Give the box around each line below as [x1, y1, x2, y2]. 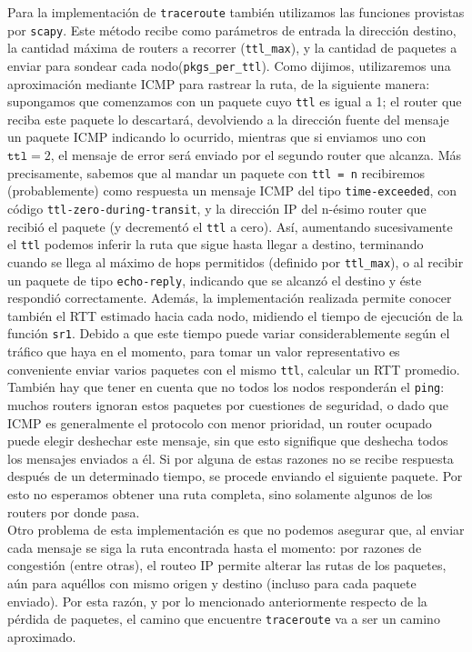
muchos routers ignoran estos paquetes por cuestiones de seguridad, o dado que [7, 396, 448, 414]
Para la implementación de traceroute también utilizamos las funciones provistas [7, 3, 465, 21]
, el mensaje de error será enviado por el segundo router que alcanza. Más [50, 145, 461, 165]
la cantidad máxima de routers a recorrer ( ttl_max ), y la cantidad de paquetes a [7, 38, 457, 57]
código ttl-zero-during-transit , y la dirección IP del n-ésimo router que [7, 198, 427, 217]
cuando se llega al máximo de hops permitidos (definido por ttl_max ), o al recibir [7, 252, 464, 271]
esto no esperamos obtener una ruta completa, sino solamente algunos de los [7, 484, 433, 503]
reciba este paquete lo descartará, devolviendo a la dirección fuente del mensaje [7, 109, 449, 128]
